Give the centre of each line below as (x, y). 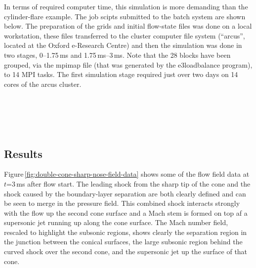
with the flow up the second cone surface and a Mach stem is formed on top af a (126, 212)
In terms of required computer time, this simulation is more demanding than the (126, 6)
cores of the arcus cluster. (43, 84)
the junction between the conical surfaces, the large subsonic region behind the (123, 242)
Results (23, 153)
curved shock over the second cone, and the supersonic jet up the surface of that (126, 251)
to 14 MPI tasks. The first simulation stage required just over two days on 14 (121, 74)
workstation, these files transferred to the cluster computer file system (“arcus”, (125, 35)
